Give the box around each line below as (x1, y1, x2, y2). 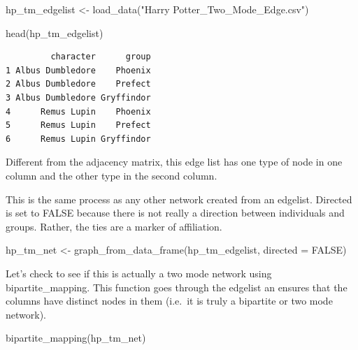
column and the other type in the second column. (6, 168, 217, 182)
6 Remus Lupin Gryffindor (6, 133, 151, 144)
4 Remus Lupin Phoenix (6, 106, 151, 117)
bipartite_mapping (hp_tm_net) (6, 330, 146, 345)
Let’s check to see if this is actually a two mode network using (6, 265, 272, 280)
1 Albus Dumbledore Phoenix (6, 65, 151, 75)
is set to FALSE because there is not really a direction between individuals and (6, 205, 345, 220)
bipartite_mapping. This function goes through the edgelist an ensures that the (6, 279, 348, 294)
